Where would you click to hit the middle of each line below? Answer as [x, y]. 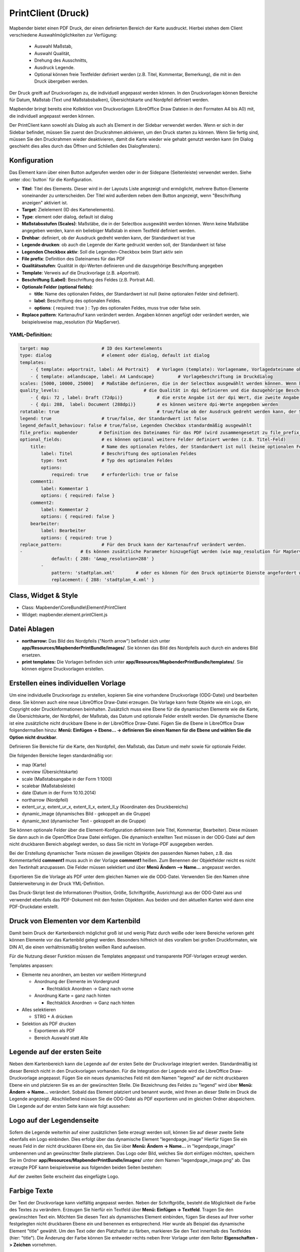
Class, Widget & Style [44, 596]
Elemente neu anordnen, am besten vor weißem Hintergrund [84, 975]
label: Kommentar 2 [64, 510]
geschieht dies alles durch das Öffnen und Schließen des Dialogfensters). [85, 146]
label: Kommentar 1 [64, 489]
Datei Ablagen [32, 629]
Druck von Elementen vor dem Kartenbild [75, 921]
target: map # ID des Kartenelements [91, 349]
